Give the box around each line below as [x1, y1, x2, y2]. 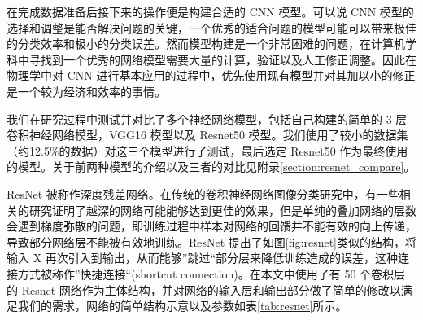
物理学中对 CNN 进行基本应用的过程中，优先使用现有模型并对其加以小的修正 [7, 67, 416, 84]
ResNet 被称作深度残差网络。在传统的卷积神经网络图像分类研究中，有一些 [7, 185, 399, 202]
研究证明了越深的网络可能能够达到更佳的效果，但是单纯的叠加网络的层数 [28, 201, 416, 218]
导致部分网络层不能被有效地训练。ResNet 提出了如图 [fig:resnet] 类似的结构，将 [7, 233, 416, 250]
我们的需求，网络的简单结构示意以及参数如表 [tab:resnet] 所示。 [17, 297, 347, 314]
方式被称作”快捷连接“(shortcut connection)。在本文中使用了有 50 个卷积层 [17, 265, 406, 282]
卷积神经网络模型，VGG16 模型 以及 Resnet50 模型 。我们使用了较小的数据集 [7, 126, 408, 143]
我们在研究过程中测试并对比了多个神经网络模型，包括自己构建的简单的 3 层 [7, 110, 408, 127]
